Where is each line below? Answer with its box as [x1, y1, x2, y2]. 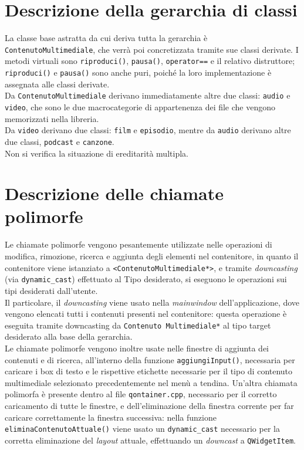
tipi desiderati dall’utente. [5, 284, 98, 296]
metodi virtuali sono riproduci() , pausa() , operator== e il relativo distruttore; [5, 55, 295, 67]
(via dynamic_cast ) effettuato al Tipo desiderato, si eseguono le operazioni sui [5, 273, 287, 285]
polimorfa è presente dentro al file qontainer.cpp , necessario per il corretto [5, 388, 277, 400]
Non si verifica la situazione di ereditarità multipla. [5, 147, 188, 159]
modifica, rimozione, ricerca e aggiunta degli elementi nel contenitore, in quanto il [5, 250, 299, 262]
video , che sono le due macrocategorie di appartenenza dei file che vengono [5, 100, 276, 113]
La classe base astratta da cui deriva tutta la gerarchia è [5, 32, 208, 44]
